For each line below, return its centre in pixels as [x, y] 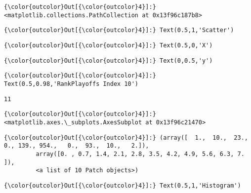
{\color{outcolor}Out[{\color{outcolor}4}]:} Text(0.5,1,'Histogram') [123, 185]
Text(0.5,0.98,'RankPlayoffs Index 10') [71, 84]
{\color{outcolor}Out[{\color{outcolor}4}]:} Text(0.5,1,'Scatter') [119, 30]
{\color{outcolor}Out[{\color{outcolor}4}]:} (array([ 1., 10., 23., [126, 137]
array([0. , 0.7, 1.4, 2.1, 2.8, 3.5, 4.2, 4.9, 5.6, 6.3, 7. [140, 154]
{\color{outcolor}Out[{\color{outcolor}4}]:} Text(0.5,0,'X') [108, 45]
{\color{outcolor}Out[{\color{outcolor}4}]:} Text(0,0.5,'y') [108, 60]
